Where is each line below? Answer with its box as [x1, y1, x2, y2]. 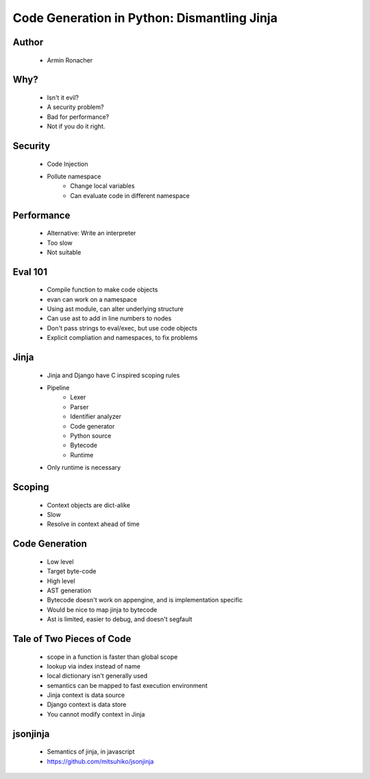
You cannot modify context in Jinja [47, 710, 145, 718]
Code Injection [47, 160, 88, 168]
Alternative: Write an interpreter [47, 229, 136, 237]
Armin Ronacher [47, 56, 93, 64]
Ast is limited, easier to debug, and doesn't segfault [47, 615, 193, 623]
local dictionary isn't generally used [47, 672, 148, 680]
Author [12, 36, 44, 48]
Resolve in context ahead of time [47, 520, 140, 528]
